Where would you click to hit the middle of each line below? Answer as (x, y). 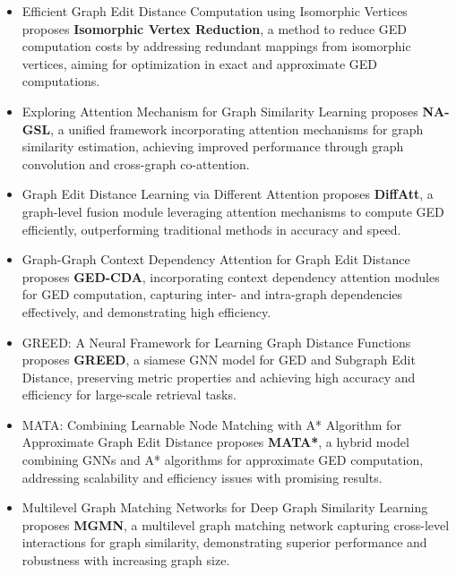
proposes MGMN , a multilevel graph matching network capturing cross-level (236, 524)
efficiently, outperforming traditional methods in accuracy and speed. (211, 229)
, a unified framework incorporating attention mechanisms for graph (237, 129)
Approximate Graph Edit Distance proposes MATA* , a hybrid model (215, 442)
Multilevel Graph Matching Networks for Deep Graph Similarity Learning (225, 507)
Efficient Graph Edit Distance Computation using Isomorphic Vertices (215, 11)
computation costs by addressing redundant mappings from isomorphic (216, 46)
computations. (61, 81)
